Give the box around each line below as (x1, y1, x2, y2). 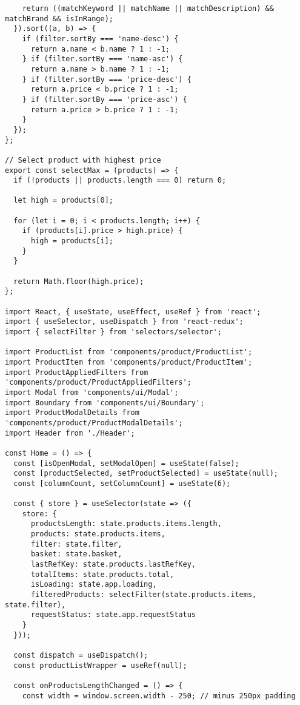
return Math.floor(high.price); (13, 277, 144, 286)
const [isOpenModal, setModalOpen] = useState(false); (13, 459, 239, 468)
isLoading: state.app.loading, (30, 580, 157, 589)
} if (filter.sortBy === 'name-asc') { (22, 55, 183, 64)
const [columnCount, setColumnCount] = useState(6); (13, 479, 231, 488)
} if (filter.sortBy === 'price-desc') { (22, 75, 192, 84)
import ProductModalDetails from (5, 408, 139, 417)
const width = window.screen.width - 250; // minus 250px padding (22, 691, 296, 700)
